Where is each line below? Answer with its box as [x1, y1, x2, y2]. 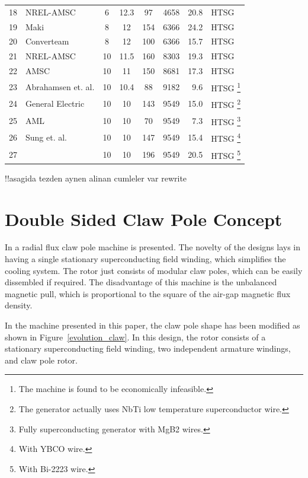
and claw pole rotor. [5, 353, 78, 366]
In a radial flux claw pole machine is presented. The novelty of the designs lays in [5, 241, 300, 253]
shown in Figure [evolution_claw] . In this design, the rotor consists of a [5, 330, 266, 343]
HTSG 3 [211, 113, 241, 128]
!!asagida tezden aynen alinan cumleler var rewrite [5, 171, 187, 184]
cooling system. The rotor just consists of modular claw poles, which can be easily [5, 264, 303, 276]
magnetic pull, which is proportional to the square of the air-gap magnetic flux [5, 287, 291, 299]
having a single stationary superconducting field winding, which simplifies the [5, 253, 286, 265]
